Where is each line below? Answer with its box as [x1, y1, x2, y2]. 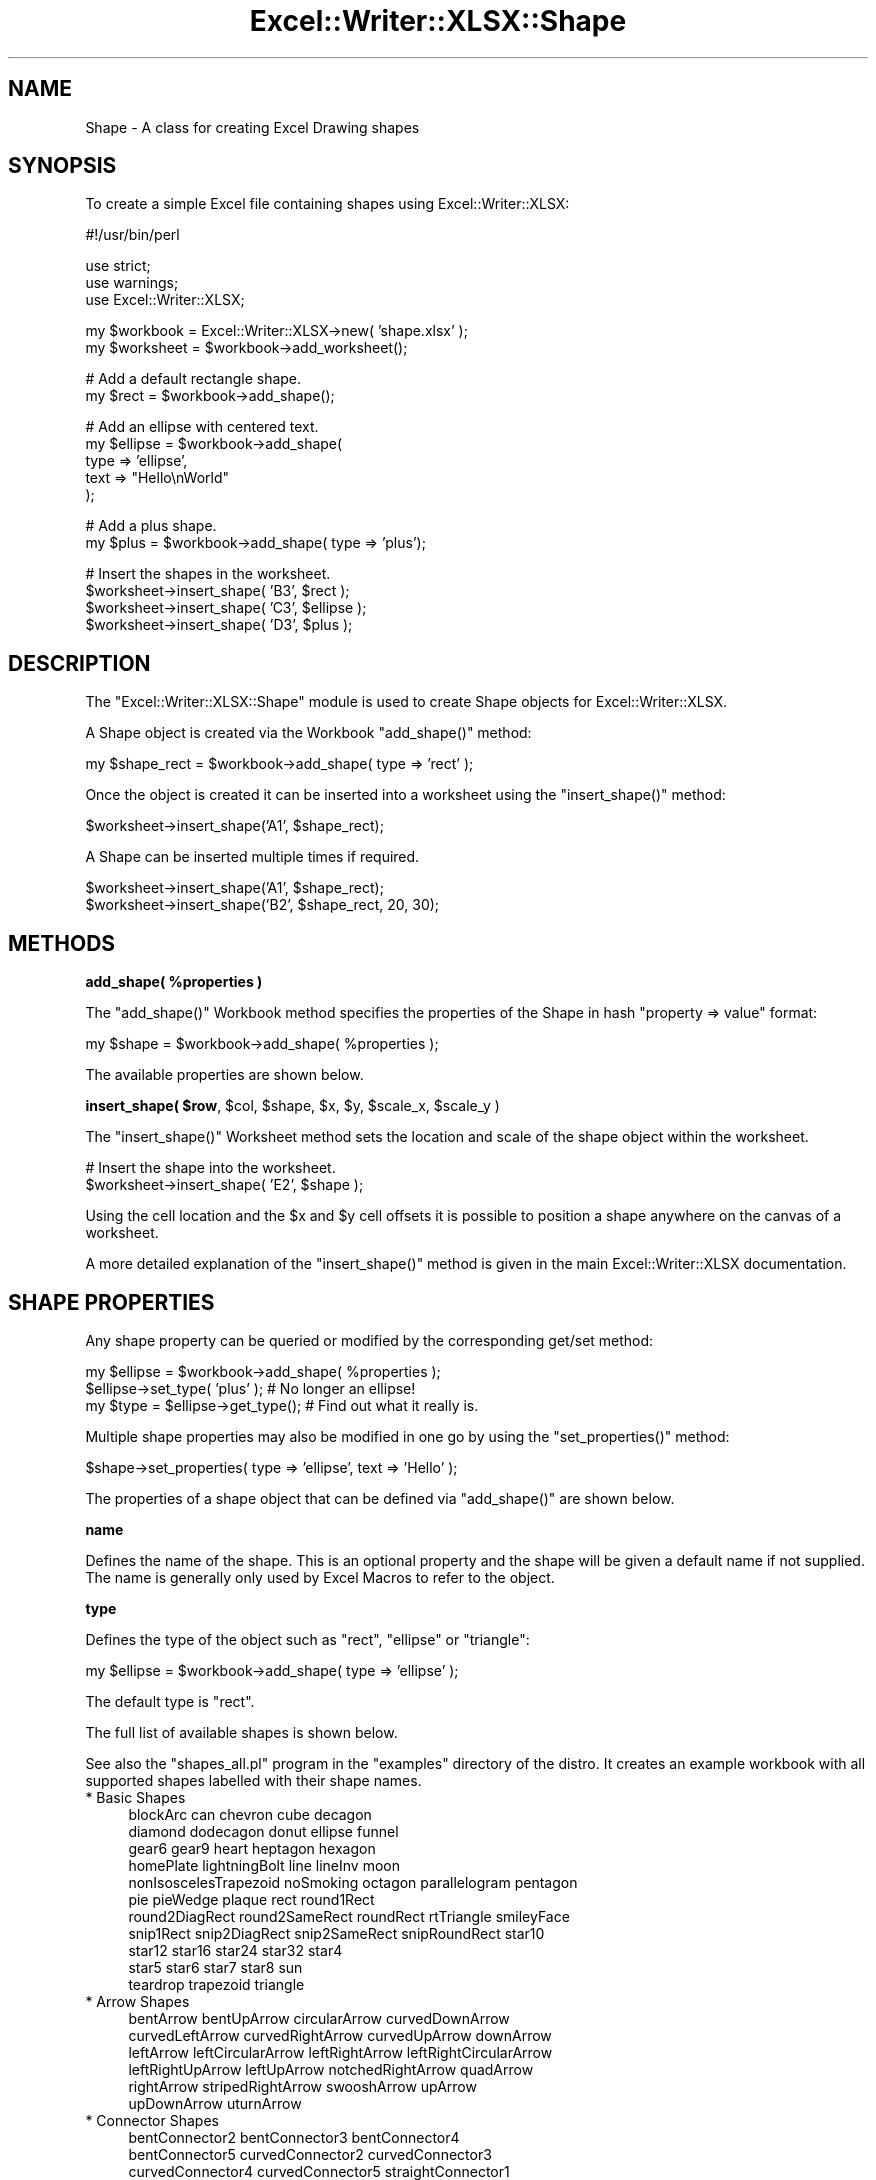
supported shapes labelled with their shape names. [85, 1771, 422, 1789]
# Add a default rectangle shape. [85, 370, 302, 388]
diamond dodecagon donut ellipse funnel [128, 1822, 399, 1840]
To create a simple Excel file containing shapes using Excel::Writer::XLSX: [85, 195, 570, 213]
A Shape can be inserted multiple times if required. [85, 848, 420, 866]
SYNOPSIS [8, 153, 117, 179]
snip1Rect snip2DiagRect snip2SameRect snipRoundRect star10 [128, 1924, 545, 1942]
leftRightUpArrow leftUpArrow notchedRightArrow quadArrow [128, 2060, 534, 2078]
